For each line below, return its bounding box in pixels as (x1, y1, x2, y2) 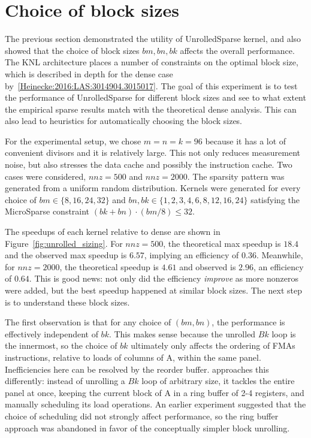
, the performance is (212, 316, 285, 328)
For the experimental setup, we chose (5, 134, 141, 147)
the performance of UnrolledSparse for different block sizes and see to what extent (5, 91, 306, 104)
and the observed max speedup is (5, 249, 127, 261)
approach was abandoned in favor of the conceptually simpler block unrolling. (5, 421, 290, 434)
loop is (271, 327, 296, 340)
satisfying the (250, 193, 300, 206)
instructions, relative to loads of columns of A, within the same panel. (5, 351, 261, 363)
